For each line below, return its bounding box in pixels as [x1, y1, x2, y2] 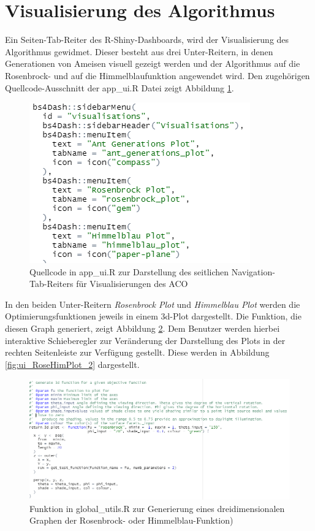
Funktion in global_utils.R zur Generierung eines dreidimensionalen [29, 502, 285, 514]
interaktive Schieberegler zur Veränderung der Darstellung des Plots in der [5, 334, 286, 346]
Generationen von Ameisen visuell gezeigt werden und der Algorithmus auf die [5, 57, 300, 70]
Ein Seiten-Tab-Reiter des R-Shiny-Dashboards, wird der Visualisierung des [5, 33, 289, 46]
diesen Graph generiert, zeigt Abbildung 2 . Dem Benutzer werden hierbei [5, 322, 280, 335]
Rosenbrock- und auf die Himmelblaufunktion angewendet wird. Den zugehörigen [5, 69, 310, 82]
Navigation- [231, 265, 275, 278]
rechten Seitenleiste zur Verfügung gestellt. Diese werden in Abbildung [5, 346, 270, 359]
